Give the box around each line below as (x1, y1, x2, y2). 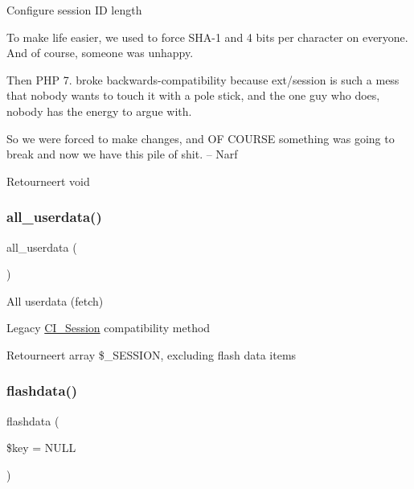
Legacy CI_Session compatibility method (6, 319, 211, 336)
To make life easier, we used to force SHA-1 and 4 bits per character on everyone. (6, 28, 408, 45)
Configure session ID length (6, 2, 142, 18)
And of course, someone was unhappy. (6, 44, 194, 61)
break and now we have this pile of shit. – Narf (6, 146, 238, 162)
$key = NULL (6, 439, 76, 456)
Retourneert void (6, 172, 90, 189)
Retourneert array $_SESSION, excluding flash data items (6, 346, 297, 363)
